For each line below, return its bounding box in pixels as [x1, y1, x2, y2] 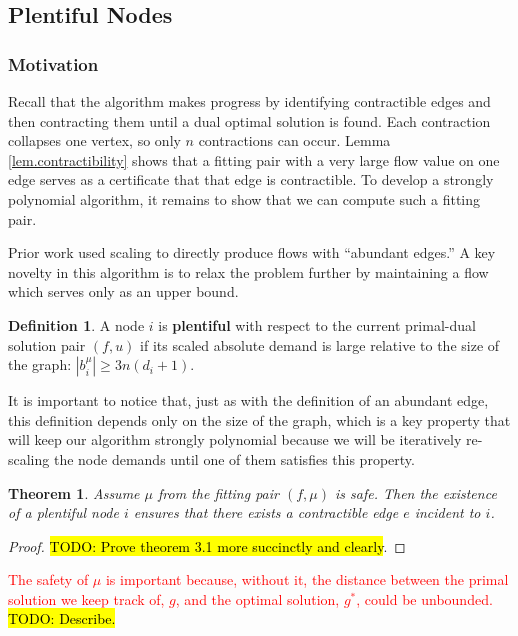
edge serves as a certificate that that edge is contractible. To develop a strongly [8, 169, 494, 190]
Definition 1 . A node [8, 314, 145, 335]
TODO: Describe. [8, 608, 116, 629]
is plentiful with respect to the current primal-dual [158, 314, 476, 335]
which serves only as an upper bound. [8, 281, 239, 302]
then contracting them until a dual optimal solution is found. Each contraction [8, 110, 491, 131]
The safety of [8, 569, 89, 590]
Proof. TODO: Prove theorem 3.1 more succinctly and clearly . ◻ [8, 535, 406, 556]
